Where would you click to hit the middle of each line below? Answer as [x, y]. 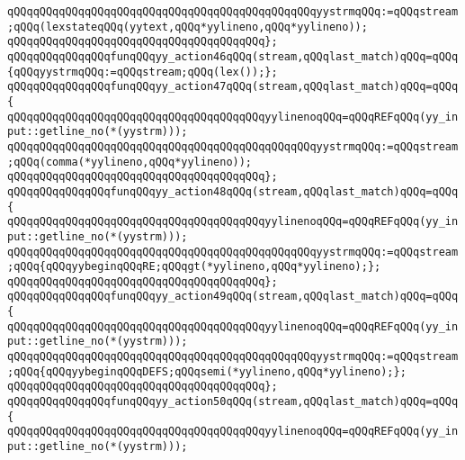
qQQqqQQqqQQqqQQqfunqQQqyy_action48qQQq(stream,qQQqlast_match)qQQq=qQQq [233, 191]
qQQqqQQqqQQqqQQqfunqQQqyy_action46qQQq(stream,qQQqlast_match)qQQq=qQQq [233, 56]
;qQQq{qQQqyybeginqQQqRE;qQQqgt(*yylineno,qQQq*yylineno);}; [194, 267]
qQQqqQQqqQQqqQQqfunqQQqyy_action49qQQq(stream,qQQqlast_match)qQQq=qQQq [233, 297]
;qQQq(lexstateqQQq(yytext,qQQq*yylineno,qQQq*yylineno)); [188, 27]
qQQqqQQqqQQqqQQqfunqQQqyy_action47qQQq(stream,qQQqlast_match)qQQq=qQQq [233, 87]
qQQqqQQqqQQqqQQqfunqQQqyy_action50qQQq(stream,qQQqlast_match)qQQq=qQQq [233, 402]
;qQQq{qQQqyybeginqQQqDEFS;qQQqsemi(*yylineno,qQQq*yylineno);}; [207, 371]
